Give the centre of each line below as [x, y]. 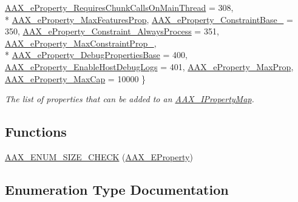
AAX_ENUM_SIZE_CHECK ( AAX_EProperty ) [99, 156]
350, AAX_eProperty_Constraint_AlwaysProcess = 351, [112, 31]
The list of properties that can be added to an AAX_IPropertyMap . [130, 99]
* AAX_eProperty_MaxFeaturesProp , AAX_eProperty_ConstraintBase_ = [149, 19]
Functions [36, 132]
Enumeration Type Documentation [117, 189]
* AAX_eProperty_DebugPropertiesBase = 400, [96, 55]
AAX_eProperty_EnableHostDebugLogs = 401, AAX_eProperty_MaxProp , [149, 66]
